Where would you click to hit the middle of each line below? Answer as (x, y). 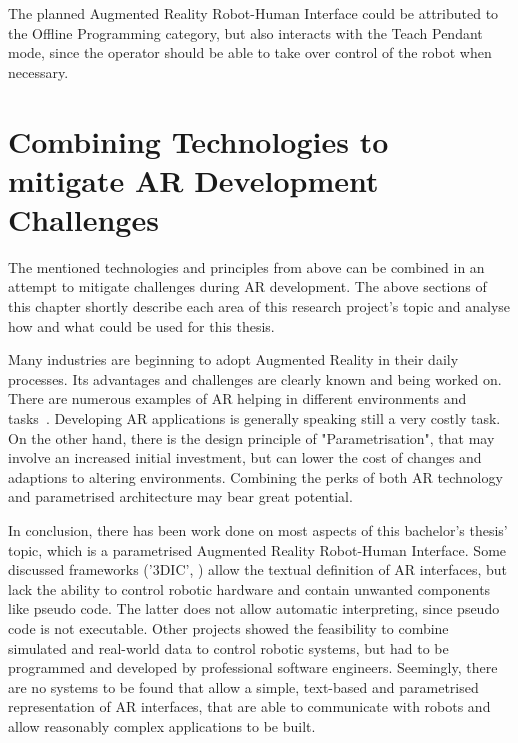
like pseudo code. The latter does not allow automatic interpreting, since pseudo (254, 608)
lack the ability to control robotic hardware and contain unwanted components (249, 588)
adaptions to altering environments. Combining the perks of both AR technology (255, 476)
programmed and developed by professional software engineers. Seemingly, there (253, 667)
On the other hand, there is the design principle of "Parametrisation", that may (251, 437)
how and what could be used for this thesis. (141, 325)
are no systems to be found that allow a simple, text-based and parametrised (243, 686)
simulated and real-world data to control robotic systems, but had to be (228, 647)
